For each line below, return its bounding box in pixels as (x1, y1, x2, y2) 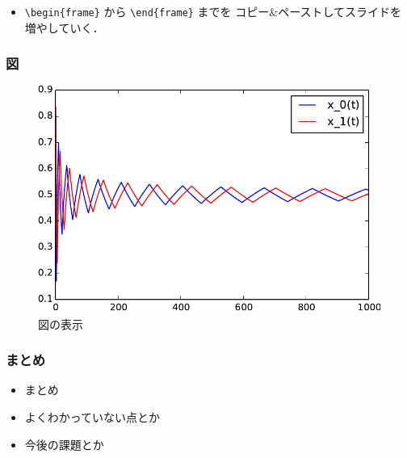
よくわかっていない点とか (24, 408, 161, 425)
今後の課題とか (24, 435, 104, 452)
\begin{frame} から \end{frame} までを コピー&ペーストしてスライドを (24, 3, 402, 19)
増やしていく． (24, 19, 104, 36)
